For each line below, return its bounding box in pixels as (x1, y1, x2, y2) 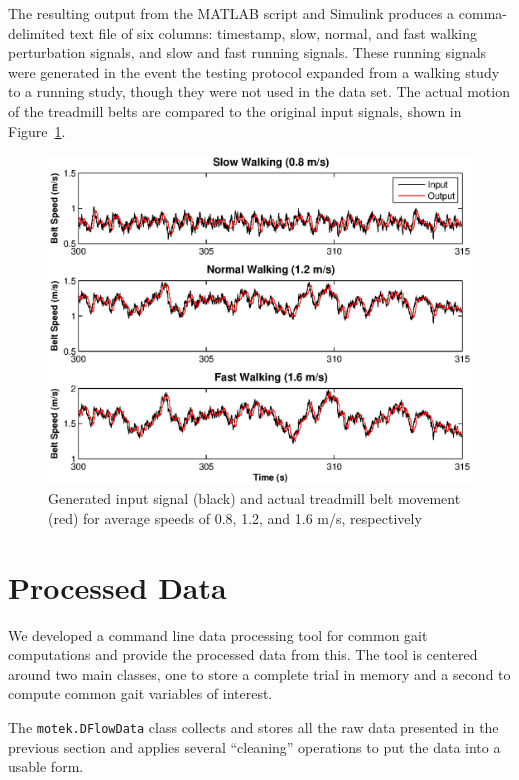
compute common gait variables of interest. (8, 683, 273, 704)
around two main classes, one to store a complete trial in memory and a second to (8, 663, 511, 684)
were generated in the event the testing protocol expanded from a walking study (8, 61, 500, 82)
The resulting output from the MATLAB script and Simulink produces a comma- (8, 3, 507, 23)
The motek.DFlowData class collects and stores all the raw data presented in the (8, 717, 499, 738)
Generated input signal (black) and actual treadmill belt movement (48, 488, 461, 509)
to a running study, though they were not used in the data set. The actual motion (8, 81, 510, 102)
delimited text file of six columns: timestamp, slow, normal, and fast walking (8, 22, 478, 43)
